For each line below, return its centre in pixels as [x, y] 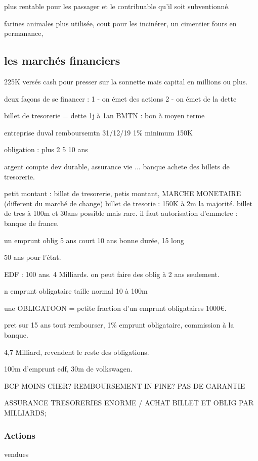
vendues [16, 454]
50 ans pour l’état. [33, 257]
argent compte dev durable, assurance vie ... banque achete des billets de [117, 166]
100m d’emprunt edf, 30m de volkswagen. [68, 369]
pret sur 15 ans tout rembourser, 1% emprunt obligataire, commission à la [119, 325]
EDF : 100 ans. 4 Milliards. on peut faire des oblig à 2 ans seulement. [112, 274]
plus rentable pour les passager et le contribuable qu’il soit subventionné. [117, 6]
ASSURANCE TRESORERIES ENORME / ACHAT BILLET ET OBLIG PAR [129, 403]
